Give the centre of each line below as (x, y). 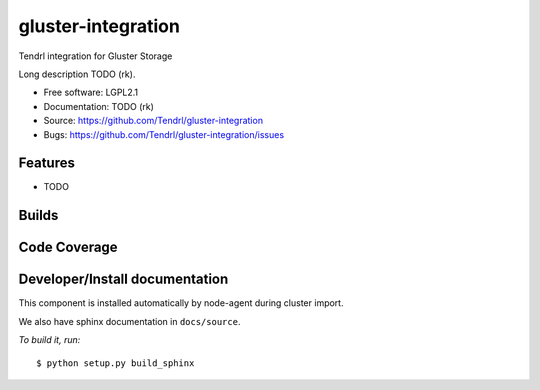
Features (46, 163)
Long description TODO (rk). (77, 74)
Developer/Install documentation (123, 279)
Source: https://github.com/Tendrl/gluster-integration (153, 121)
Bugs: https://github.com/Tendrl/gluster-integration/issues (164, 134)
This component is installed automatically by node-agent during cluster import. (181, 303)
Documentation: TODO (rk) (99, 106)
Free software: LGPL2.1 (91, 92)
